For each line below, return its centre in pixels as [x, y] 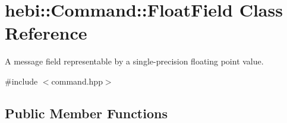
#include [21, 81]
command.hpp [77, 81]
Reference [46, 33]
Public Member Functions [86, 113]
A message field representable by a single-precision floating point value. [134, 61]
